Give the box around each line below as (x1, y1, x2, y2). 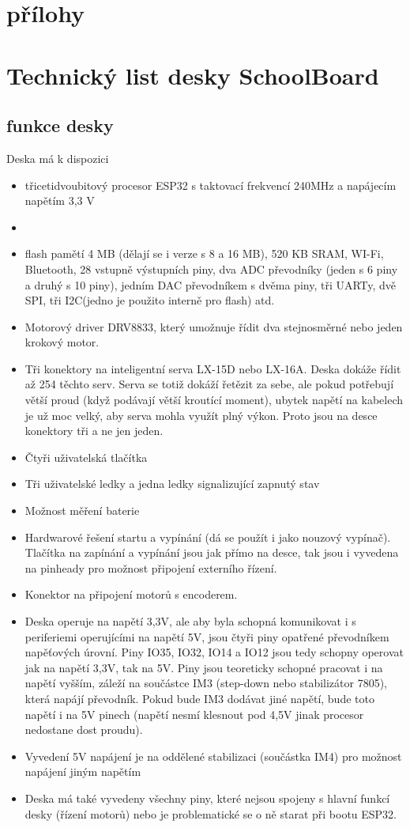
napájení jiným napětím (24, 763, 141, 780)
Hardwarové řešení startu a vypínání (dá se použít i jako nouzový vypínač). (24, 528, 391, 545)
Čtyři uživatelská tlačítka (24, 448, 148, 465)
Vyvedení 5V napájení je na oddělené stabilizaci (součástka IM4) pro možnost (24, 747, 402, 764)
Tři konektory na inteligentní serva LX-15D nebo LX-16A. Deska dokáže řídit (24, 360, 401, 376)
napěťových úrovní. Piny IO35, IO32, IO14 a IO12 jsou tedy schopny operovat (24, 644, 404, 660)
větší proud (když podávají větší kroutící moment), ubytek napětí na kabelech (24, 391, 404, 408)
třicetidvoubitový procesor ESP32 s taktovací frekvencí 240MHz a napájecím (24, 176, 397, 193)
